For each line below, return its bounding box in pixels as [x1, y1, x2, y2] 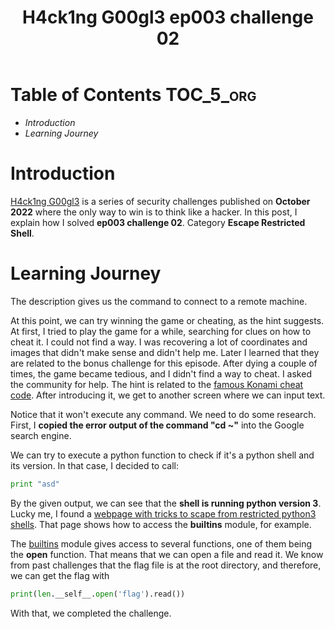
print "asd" [10, 479, 60, 489]
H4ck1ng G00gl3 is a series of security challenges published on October [10, 195, 311, 207]
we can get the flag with [10, 569, 110, 581]
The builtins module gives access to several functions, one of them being [10, 537, 313, 550]
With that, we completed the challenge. [10, 607, 172, 619]
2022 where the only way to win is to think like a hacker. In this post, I [10, 206, 298, 218]
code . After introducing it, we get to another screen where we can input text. [10, 389, 326, 401]
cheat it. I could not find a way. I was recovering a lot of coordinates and [10, 336, 308, 348]
